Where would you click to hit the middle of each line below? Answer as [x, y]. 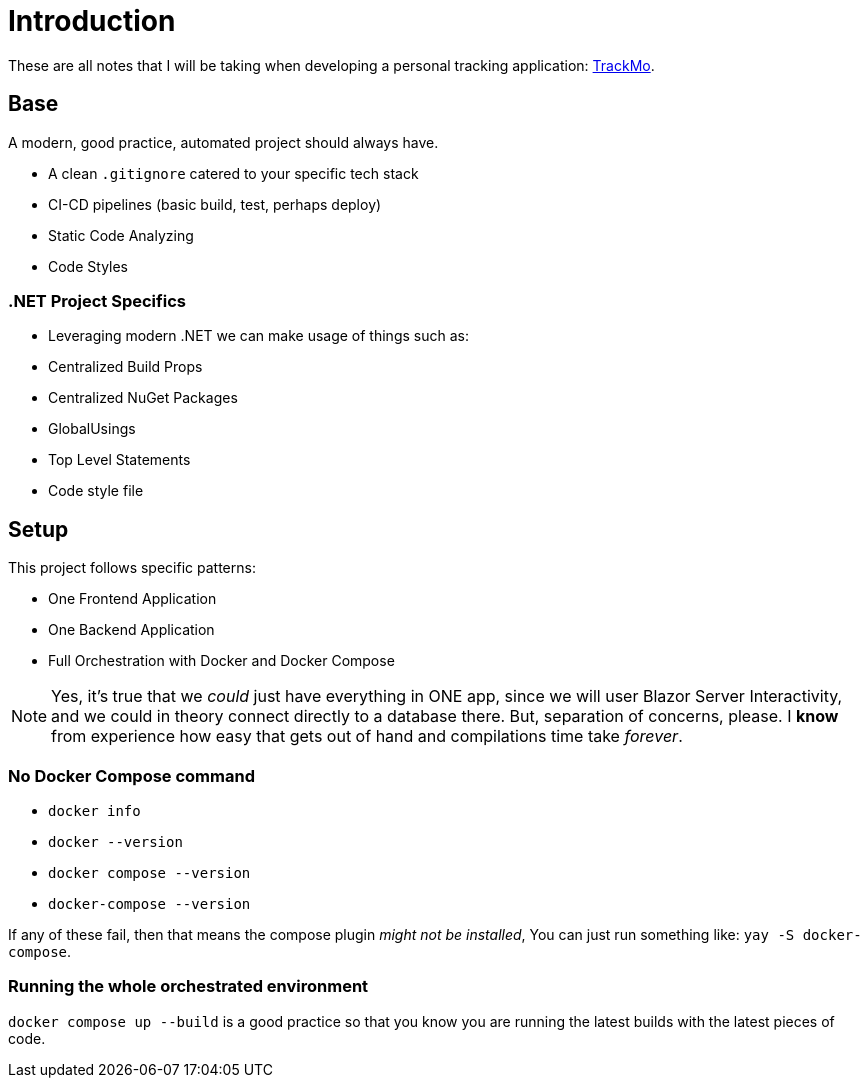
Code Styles [88, 266]
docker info [94, 810]
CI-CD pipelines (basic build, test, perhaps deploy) [215, 204]
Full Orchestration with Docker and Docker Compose [221, 661]
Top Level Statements [119, 460]
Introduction [92, 21]
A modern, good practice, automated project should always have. [223, 142]
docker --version [115, 841]
